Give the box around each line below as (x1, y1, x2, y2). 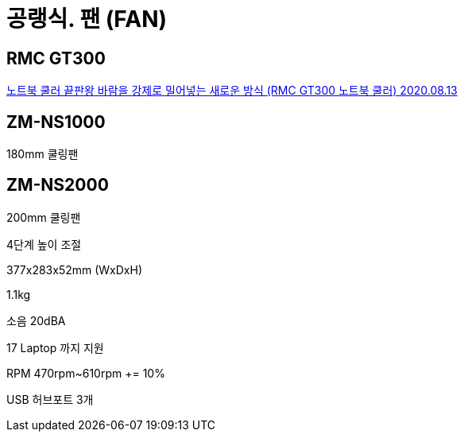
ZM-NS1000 (6, 111, 106, 132)
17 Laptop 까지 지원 (6, 340, 104, 355)
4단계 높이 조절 (6, 237, 82, 251)
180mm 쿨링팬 (6, 147, 79, 161)
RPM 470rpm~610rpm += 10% (6, 366, 165, 380)
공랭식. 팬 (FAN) (6, 6, 168, 33)
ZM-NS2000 (6, 175, 109, 196)
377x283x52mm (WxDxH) (6, 262, 143, 277)
